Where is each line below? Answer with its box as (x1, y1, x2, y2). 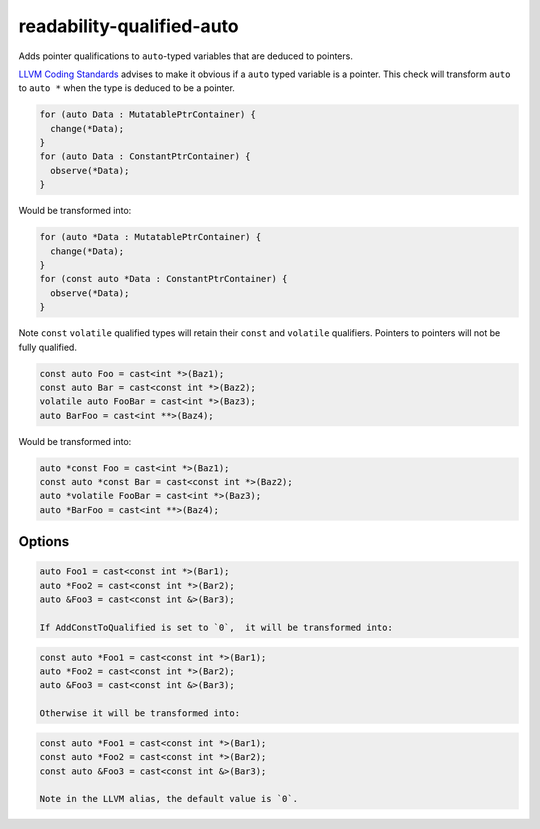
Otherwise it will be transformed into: (39, 708, 240, 719)
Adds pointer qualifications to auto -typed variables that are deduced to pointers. (18, 50, 354, 62)
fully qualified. (18, 341, 77, 353)
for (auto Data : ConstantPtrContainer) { (39, 151, 251, 162)
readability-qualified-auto (18, 15, 239, 37)
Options (18, 533, 70, 550)
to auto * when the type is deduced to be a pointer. (18, 82, 235, 94)
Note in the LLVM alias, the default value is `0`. (39, 793, 299, 805)
